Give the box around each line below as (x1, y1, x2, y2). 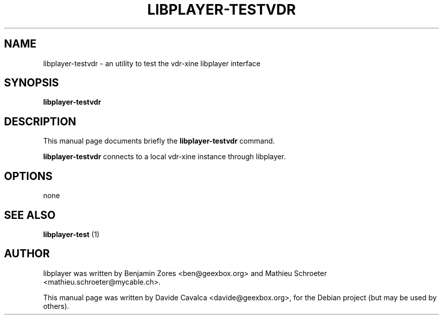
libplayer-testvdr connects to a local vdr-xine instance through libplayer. (43, 152, 286, 161)
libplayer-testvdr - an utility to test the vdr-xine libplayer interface (43, 59, 260, 68)
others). (43, 301, 69, 310)
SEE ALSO (4, 208, 56, 221)
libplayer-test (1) (43, 230, 100, 239)
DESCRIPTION (4, 115, 76, 128)
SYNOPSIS (4, 76, 59, 89)
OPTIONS (4, 169, 53, 183)
